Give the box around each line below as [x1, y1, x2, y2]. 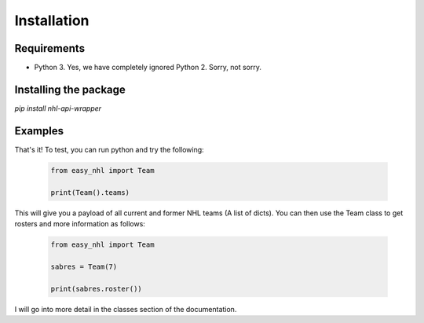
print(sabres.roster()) [50, 284, 143, 293]
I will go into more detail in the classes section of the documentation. [14, 304, 237, 314]
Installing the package [14, 83, 126, 96]
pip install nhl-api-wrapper [14, 103, 102, 113]
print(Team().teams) [50, 188, 130, 196]
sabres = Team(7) [50, 262, 118, 271]
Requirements [14, 42, 86, 55]
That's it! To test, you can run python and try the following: [14, 145, 204, 154]
